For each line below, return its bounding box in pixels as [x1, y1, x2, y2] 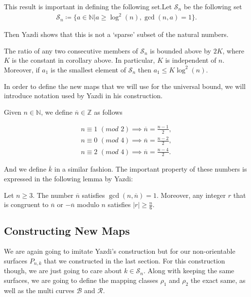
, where [222, 45, 244, 55]
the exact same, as [191, 275, 246, 285]
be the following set [183, 1, 242, 11]
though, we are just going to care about [4, 265, 122, 276]
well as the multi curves [4, 285, 74, 295]
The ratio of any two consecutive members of [4, 45, 138, 55]
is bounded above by [150, 45, 211, 55]
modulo [77, 199, 99, 210]
